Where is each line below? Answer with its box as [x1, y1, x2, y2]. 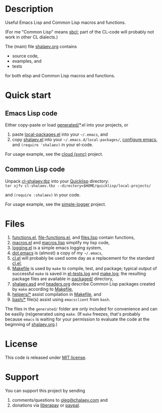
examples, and [12, 58, 42, 64]
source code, [12, 53, 39, 59]
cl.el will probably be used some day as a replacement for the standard [12, 255, 155, 261]
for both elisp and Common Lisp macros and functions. [5, 72, 115, 78]
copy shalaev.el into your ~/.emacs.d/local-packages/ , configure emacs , [12, 136, 158, 142]
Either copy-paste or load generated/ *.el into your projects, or [5, 122, 129, 127]
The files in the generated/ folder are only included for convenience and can [5, 305, 158, 312]
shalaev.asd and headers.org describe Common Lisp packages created [12, 281, 156, 287]
